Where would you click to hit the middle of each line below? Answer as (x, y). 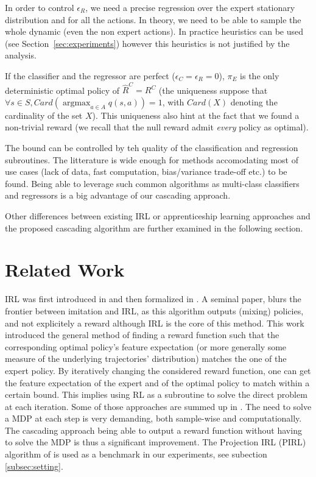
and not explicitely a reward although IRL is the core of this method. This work (155, 323)
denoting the (254, 101)
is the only (260, 75)
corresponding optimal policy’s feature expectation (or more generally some (146, 346)
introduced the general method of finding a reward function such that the (142, 335)
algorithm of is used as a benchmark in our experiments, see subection (136, 454)
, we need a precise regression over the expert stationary (190, 7)
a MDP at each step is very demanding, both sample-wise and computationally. (153, 418)
